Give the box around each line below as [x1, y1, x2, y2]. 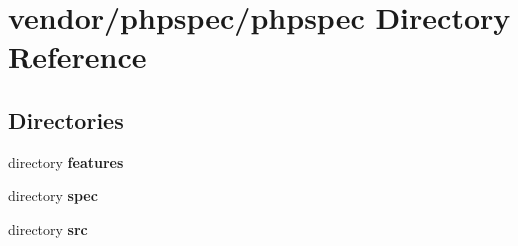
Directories [8, 104, 124, 135]
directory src [8, 218, 88, 239]
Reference [8, 36, 147, 77]
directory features [8, 151, 124, 172]
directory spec [8, 185, 98, 206]
